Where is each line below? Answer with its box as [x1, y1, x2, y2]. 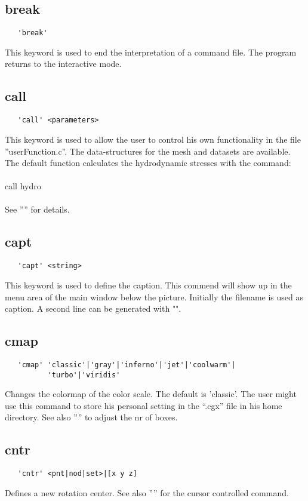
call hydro [5, 180, 41, 192]
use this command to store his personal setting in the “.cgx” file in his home [5, 399, 282, 411]
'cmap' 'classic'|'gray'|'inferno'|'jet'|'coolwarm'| [17, 360, 236, 369]
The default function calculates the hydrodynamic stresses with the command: [5, 156, 291, 169]
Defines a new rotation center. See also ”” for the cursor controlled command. [5, 486, 289, 499]
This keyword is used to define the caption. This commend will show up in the [5, 278, 292, 291]
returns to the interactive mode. [5, 57, 122, 70]
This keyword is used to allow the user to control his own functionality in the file [5, 133, 301, 145]
